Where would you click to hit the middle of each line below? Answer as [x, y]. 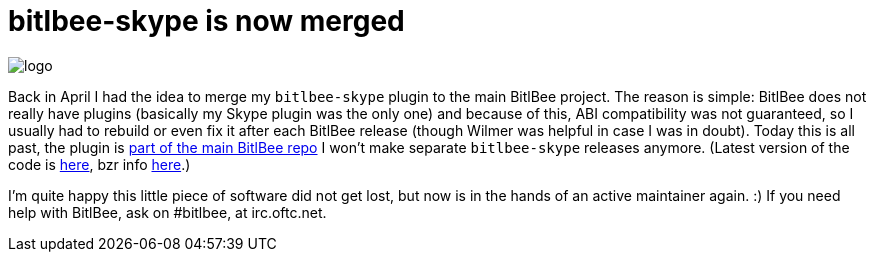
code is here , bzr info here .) [99, 164]
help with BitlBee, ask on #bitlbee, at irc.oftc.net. [167, 212]
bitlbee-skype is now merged [206, 21]
